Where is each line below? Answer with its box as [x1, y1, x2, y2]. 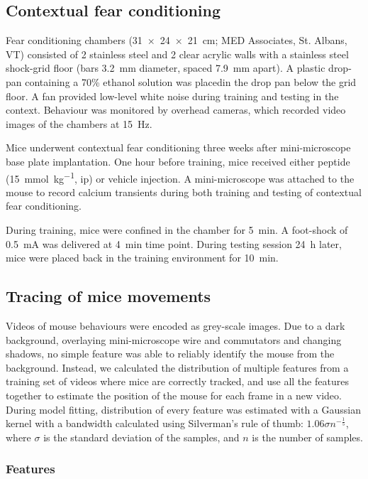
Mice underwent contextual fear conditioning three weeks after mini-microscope [6, 140, 351, 155]
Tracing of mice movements [6, 285, 211, 307]
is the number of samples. [252, 429, 363, 444]
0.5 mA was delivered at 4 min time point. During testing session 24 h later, [6, 236, 342, 251]
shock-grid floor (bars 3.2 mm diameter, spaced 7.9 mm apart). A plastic [6, 60, 325, 75]
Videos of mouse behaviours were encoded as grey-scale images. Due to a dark [6, 318, 345, 333]
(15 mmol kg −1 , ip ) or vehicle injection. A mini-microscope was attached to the [6, 168, 355, 185]
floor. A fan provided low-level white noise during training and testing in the [6, 88, 339, 103]
